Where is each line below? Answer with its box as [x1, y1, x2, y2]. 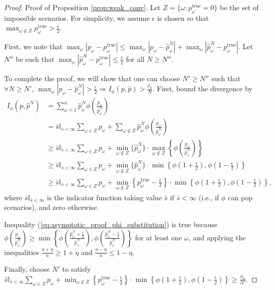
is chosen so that [157, 12, 209, 23]
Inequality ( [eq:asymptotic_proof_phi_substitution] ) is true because [4, 219, 218, 229]
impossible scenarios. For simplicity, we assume [4, 12, 150, 23]
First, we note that [4, 41, 63, 51]
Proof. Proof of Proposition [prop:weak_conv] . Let [4, 2, 161, 12]
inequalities [4, 246, 39, 257]
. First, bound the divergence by [152, 83, 253, 94]
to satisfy [62, 264, 91, 274]
